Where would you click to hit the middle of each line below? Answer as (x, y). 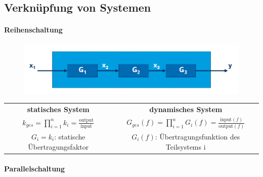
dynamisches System (186, 109)
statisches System (58, 109)
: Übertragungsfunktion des (198, 136)
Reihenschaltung (33, 30)
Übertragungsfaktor (58, 146)
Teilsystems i (186, 146)
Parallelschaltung (35, 169)
